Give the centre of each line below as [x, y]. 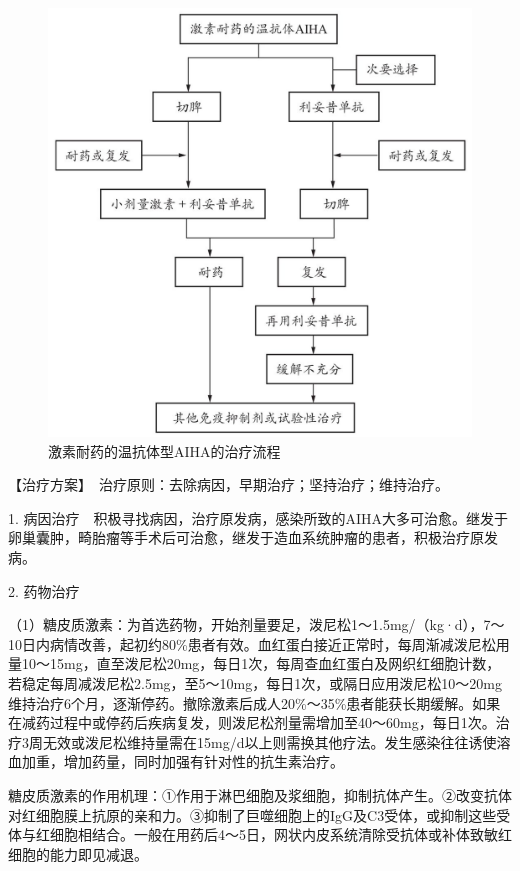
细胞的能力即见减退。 [78, 853]
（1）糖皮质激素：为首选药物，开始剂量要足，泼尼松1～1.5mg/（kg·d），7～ [256, 624]
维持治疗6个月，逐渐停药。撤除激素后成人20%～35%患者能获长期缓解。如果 [254, 702]
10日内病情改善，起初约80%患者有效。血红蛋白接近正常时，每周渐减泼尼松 [252, 643]
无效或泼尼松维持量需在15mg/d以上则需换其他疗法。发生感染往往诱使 [269, 741]
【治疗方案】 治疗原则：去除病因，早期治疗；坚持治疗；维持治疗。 [228, 484]
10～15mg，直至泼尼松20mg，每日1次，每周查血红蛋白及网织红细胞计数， [261, 663]
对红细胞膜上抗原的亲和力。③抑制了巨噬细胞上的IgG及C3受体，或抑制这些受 [259, 814]
